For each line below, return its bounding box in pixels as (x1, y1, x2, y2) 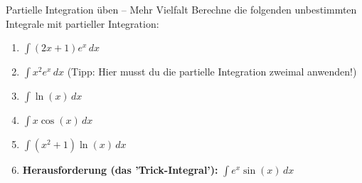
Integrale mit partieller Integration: (6, 16, 159, 31)
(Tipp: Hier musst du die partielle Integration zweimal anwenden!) (67, 64, 357, 79)
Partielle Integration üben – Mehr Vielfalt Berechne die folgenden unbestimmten (6, 2, 357, 16)
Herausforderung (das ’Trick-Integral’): (22, 162, 218, 177)
